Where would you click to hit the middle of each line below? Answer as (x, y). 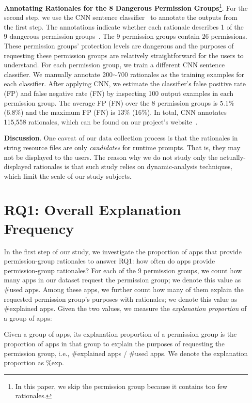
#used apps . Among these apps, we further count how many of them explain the (124, 289)
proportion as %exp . (34, 363)
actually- (233, 157)
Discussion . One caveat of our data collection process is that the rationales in (121, 138)
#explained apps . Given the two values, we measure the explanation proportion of (125, 308)
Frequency (39, 228)
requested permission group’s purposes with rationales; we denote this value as (121, 299)
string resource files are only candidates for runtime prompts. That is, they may (122, 147)
